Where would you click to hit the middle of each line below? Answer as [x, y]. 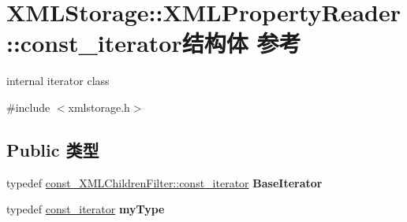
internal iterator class [58, 81]
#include [28, 107]
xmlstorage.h [99, 107]
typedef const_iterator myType [86, 209]
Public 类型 [53, 149]
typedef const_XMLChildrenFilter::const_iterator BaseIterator [164, 182]
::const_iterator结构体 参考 [154, 43]
